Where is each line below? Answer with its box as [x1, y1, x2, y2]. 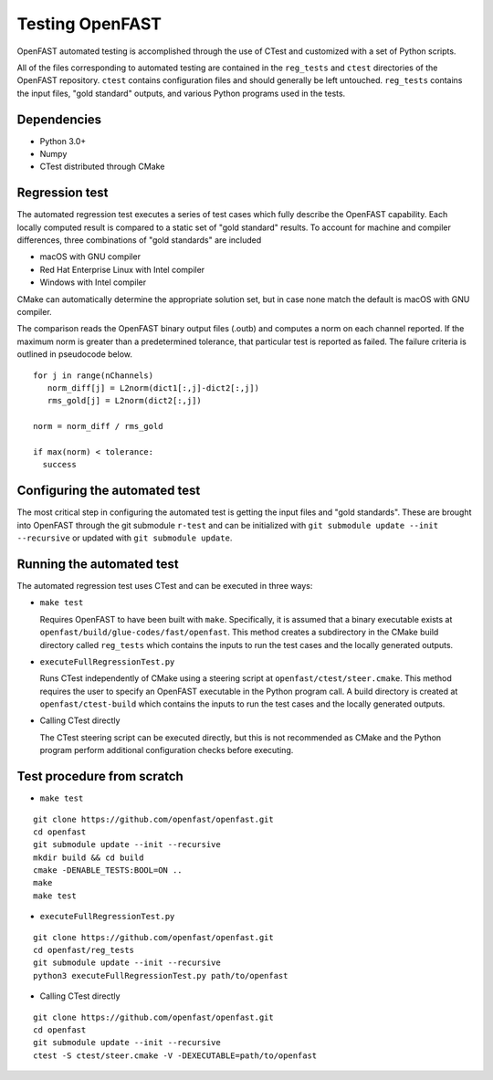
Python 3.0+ [39, 135, 87, 146]
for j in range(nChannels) [33, 370, 154, 381]
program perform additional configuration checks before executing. [39, 745, 294, 756]
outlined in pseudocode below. [16, 349, 132, 360]
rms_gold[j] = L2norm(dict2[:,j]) [47, 395, 203, 406]
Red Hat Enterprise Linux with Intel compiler [39, 264, 205, 275]
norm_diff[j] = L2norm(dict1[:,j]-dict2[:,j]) [47, 383, 260, 393]
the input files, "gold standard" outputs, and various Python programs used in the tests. [16, 88, 346, 99]
